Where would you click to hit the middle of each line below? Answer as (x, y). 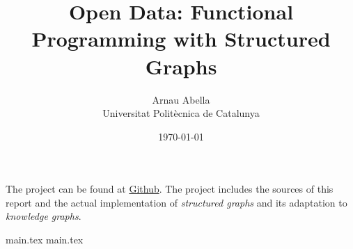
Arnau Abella (181, 99)
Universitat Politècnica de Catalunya (181, 113)
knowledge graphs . (44, 216)
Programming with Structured (181, 39)
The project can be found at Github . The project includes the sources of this (170, 189)
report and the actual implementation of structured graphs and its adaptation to (176, 202)
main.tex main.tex (45, 240)
